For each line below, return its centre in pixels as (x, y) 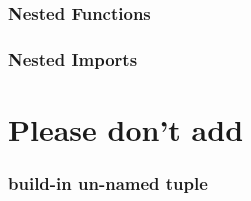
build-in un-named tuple (108, 182)
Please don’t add (126, 128)
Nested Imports (73, 58)
